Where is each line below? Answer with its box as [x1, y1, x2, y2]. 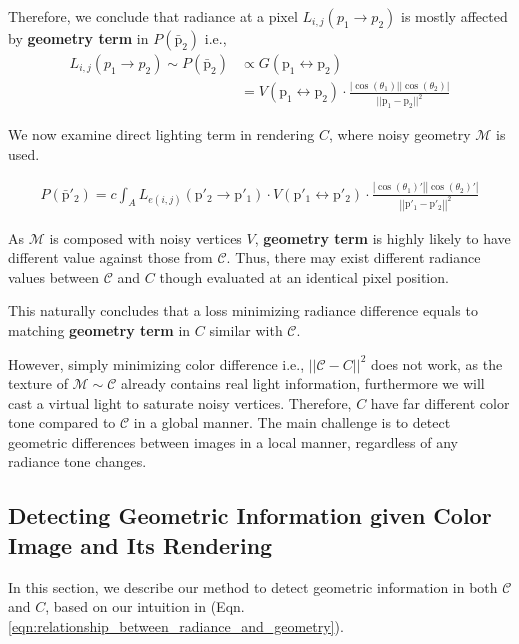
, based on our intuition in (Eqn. [45, 596, 245, 617]
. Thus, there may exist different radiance [226, 247, 481, 268]
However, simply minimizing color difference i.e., [8, 353, 305, 374]
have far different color [370, 392, 510, 413]
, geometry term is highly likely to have [254, 227, 511, 248]
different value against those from [8, 247, 213, 268]
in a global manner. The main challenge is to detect [133, 412, 451, 433]
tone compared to [8, 412, 116, 433]
